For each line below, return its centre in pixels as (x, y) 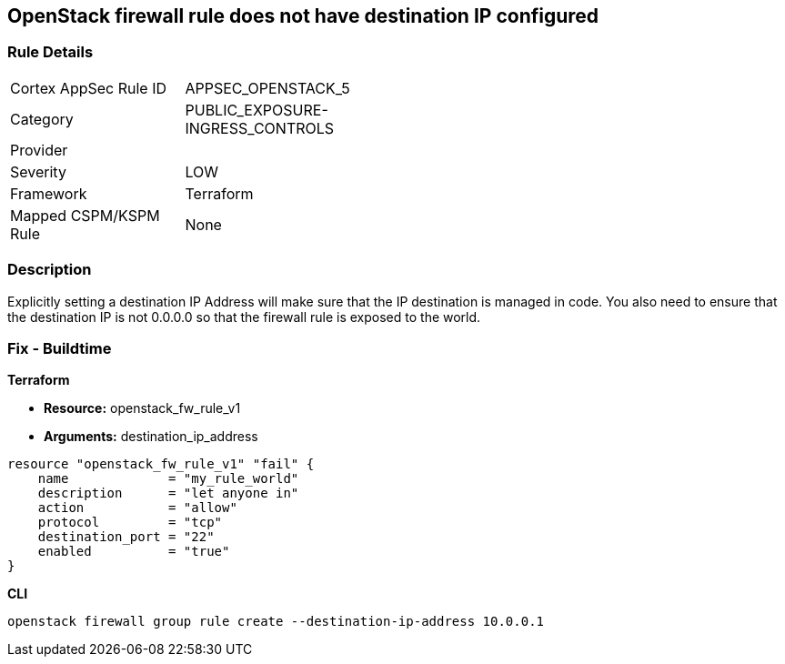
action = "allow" (137, 508)
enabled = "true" (134, 552)
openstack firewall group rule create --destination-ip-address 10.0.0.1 (276, 622)
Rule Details (50, 52)
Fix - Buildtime (60, 348)
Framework (49, 193)
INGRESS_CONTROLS (260, 128)
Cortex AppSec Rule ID (89, 88)
